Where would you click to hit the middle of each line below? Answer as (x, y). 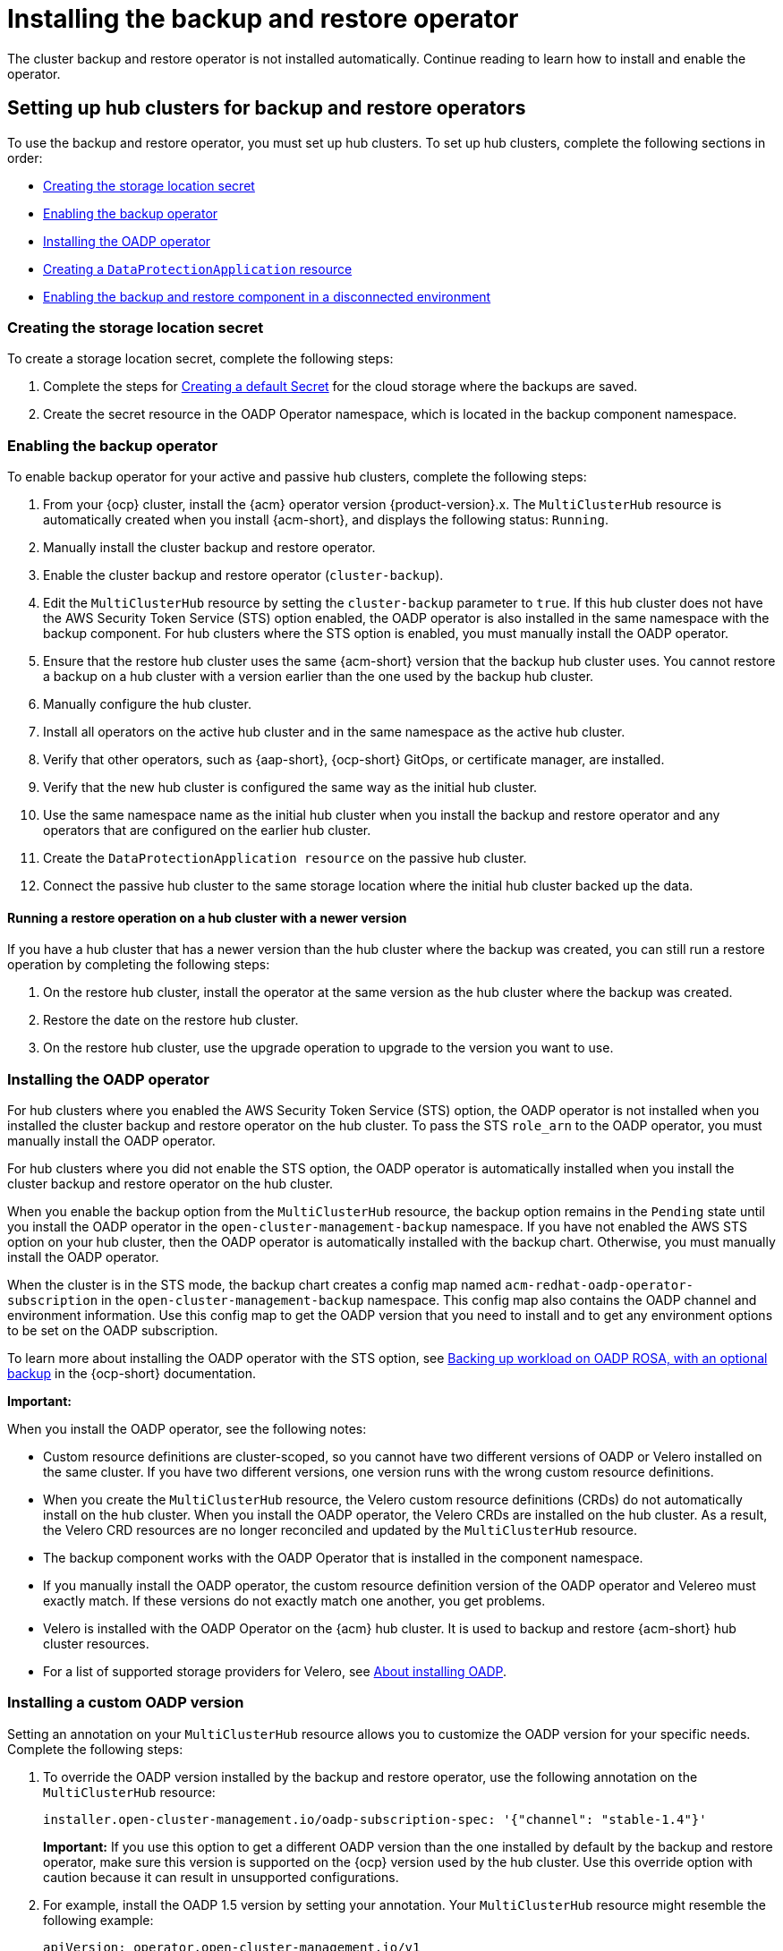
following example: (98, 1920)
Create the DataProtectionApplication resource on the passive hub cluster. (285, 858)
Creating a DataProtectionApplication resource (198, 268)
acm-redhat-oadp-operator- (600, 1286)
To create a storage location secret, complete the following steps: (200, 359)
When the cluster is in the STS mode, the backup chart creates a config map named (255, 1285)
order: (25, 158)
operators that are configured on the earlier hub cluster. (207, 831)
